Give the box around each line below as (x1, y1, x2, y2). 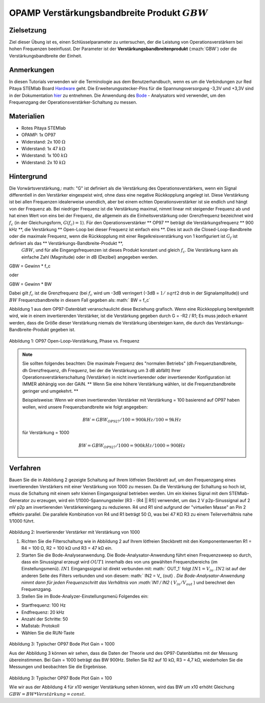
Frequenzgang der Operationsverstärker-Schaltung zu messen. (9, 99, 137, 105)
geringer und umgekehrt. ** (22, 388, 79, 394)
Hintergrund (9, 172, 48, 180)
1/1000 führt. (9, 518, 35, 524)
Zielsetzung (9, 26, 47, 34)
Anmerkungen (9, 65, 54, 74)
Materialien (9, 112, 45, 120)
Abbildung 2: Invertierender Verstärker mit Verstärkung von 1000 (9, 529, 140, 535)
